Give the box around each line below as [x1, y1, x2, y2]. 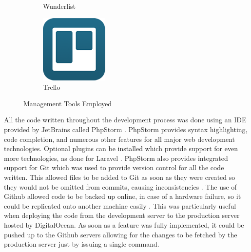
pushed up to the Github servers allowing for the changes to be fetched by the [4, 229, 237, 239]
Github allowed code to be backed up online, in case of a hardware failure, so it [4, 191, 241, 201]
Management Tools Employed [23, 98, 112, 108]
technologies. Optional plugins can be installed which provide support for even [4, 143, 238, 154]
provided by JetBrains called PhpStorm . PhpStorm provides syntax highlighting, [4, 124, 248, 134]
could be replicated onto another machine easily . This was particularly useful [4, 200, 236, 211]
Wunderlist [43, 1, 76, 11]
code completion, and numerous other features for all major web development [4, 134, 235, 144]
